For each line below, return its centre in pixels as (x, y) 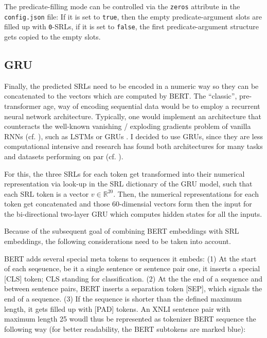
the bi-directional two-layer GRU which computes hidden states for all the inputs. (133, 213)
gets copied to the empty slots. (52, 36)
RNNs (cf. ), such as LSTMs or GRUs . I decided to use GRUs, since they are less (133, 136)
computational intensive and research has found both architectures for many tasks (133, 146)
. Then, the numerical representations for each (186, 193)
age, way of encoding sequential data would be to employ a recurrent (152, 106)
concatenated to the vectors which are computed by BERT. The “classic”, (121, 96)
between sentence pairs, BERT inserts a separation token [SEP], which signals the (133, 288)
